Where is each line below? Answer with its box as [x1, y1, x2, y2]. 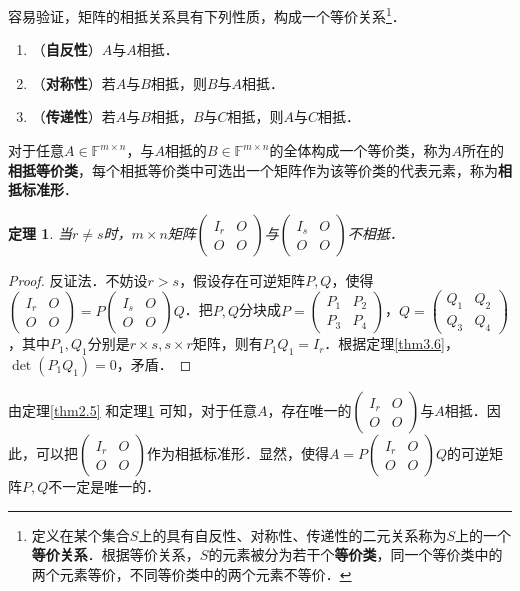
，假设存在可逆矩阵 [179, 269, 306, 290]
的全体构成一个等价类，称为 [269, 140, 452, 161]
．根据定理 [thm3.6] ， [324, 333, 459, 354]
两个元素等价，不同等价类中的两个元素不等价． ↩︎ [31, 563, 352, 584]
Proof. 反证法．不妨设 [8, 269, 148, 290]
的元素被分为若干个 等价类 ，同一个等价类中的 [208, 544, 503, 565]
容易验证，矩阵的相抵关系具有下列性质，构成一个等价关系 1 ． [8, 3, 406, 26]
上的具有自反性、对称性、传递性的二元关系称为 [138, 524, 447, 545]
